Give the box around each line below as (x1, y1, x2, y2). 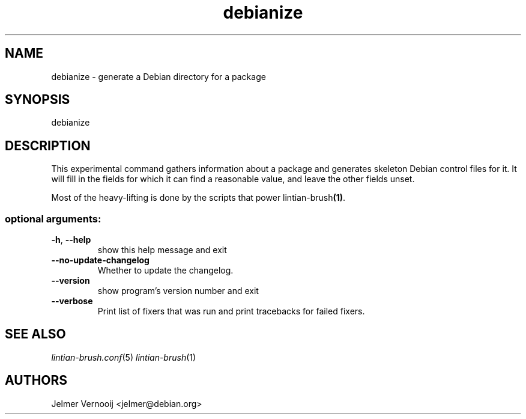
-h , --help (51, 234, 91, 245)
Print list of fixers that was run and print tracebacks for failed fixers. (97, 306, 365, 317)
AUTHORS (5, 373, 68, 388)
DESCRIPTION (5, 138, 91, 153)
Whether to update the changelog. (97, 265, 234, 276)
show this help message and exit (97, 245, 227, 255)
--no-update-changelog (51, 255, 150, 266)
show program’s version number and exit (97, 286, 259, 296)
